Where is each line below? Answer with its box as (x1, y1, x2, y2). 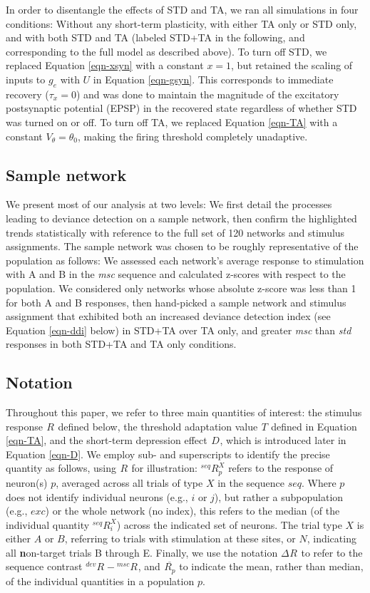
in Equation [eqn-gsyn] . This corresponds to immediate (93, 71, 334, 86)
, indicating (307, 531, 356, 546)
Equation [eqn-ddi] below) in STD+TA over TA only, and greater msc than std (6, 322, 351, 337)
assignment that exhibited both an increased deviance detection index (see (6, 309, 331, 324)
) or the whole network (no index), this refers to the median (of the (45, 503, 340, 518)
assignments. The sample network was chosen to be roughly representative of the (6, 239, 359, 254)
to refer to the (301, 545, 363, 560)
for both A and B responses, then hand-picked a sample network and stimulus (6, 294, 346, 309)
